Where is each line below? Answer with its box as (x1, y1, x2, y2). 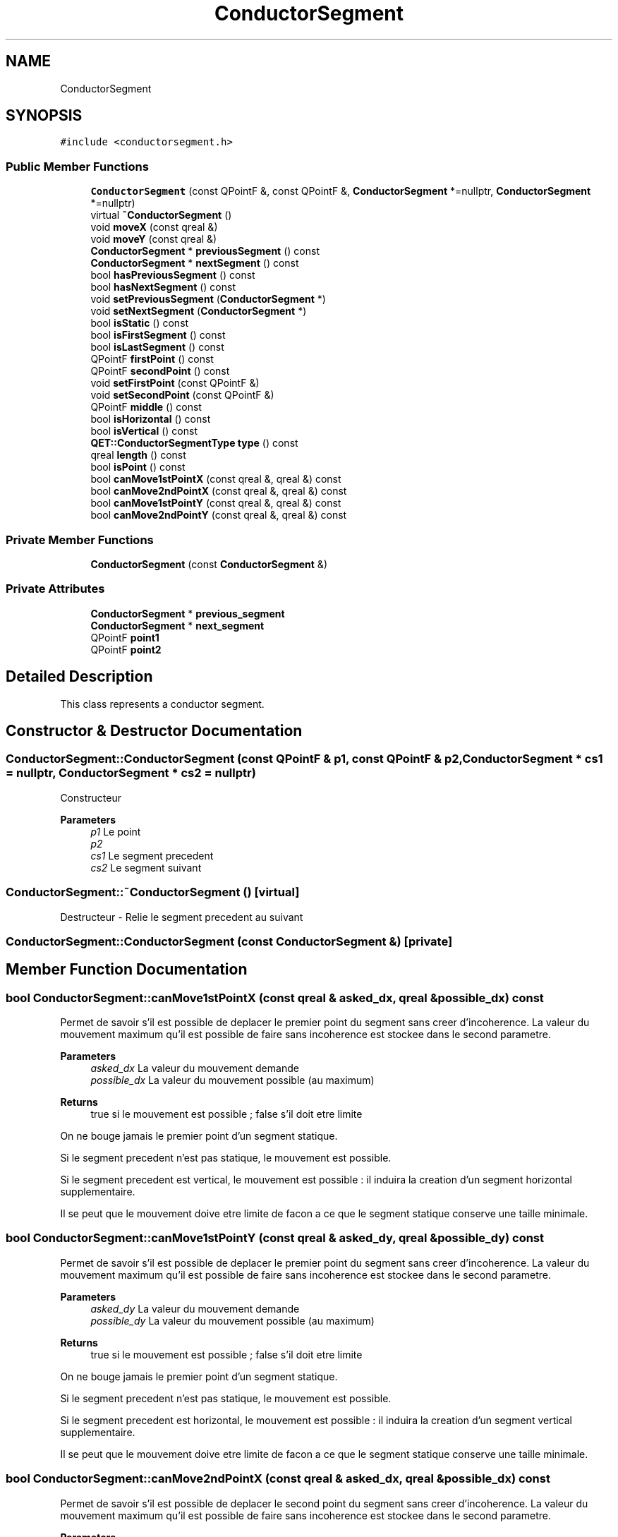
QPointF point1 (90, 631, 159, 644)
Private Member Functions (6, 532, 154, 547)
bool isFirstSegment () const (90, 329, 226, 342)
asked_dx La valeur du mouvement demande (90, 1062, 299, 1075)
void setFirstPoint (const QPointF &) (90, 377, 260, 390)
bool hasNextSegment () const (90, 281, 236, 294)
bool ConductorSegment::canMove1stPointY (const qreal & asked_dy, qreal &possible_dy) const (6, 1231, 545, 1246)
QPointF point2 (90, 643, 162, 656)
